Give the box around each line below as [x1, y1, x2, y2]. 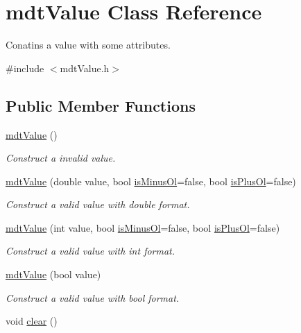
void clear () [6, 314, 58, 328]
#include [6, 60, 44, 75]
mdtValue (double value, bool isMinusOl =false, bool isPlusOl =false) [6, 173, 296, 188]
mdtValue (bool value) [6, 267, 101, 282]
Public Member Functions [6, 94, 196, 116]
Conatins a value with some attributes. [6, 37, 171, 52]
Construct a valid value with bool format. [6, 290, 180, 305]
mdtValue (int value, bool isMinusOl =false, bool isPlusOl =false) [6, 220, 280, 234]
